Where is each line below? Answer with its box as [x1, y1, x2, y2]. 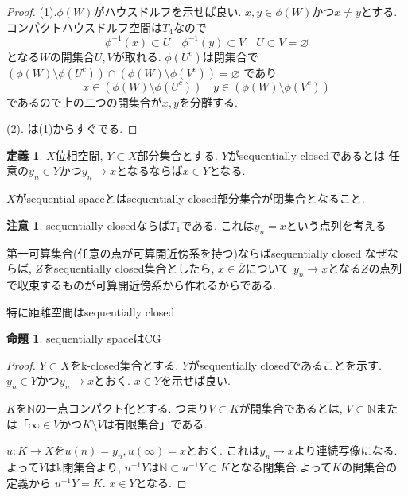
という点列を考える [286, 216, 387, 233]
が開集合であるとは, [239, 400, 343, 417]
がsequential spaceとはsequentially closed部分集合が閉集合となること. [15, 190, 365, 207]
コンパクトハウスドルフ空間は [6, 18, 162, 35]
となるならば [116, 162, 183, 179]
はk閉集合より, [45, 459, 122, 475]
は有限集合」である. [103, 415, 208, 432]
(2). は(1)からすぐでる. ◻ [6, 120, 138, 137]
